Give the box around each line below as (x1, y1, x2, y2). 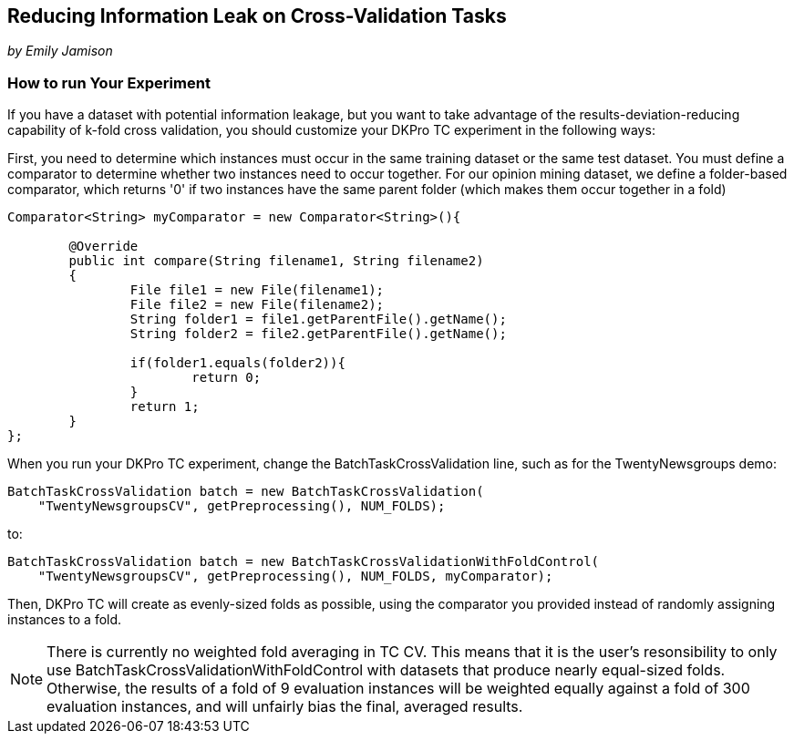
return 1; (129, 399, 200, 415)
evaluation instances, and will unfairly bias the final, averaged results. (46, 697, 523, 716)
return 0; (191, 370, 262, 386)
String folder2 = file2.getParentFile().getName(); (129, 326, 507, 342)
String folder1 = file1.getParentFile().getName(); (129, 312, 507, 327)
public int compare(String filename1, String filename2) (68, 253, 484, 269)
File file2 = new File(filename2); (129, 297, 385, 313)
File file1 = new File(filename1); (129, 283, 385, 298)
